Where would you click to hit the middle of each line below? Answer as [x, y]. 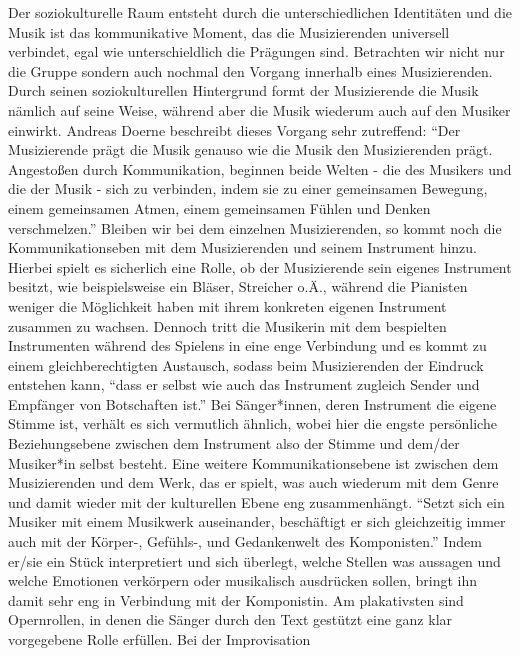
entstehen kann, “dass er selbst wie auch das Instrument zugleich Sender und [244, 384]
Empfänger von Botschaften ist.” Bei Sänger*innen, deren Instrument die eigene [252, 403]
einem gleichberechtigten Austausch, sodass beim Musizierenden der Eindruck [246, 364]
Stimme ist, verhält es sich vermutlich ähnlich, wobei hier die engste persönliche [252, 423]
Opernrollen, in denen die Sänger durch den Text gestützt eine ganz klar [230, 619]
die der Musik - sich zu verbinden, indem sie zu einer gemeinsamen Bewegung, [248, 188]
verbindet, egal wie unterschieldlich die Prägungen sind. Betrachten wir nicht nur [256, 51]
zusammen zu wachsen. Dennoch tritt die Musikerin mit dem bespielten [227, 325]
